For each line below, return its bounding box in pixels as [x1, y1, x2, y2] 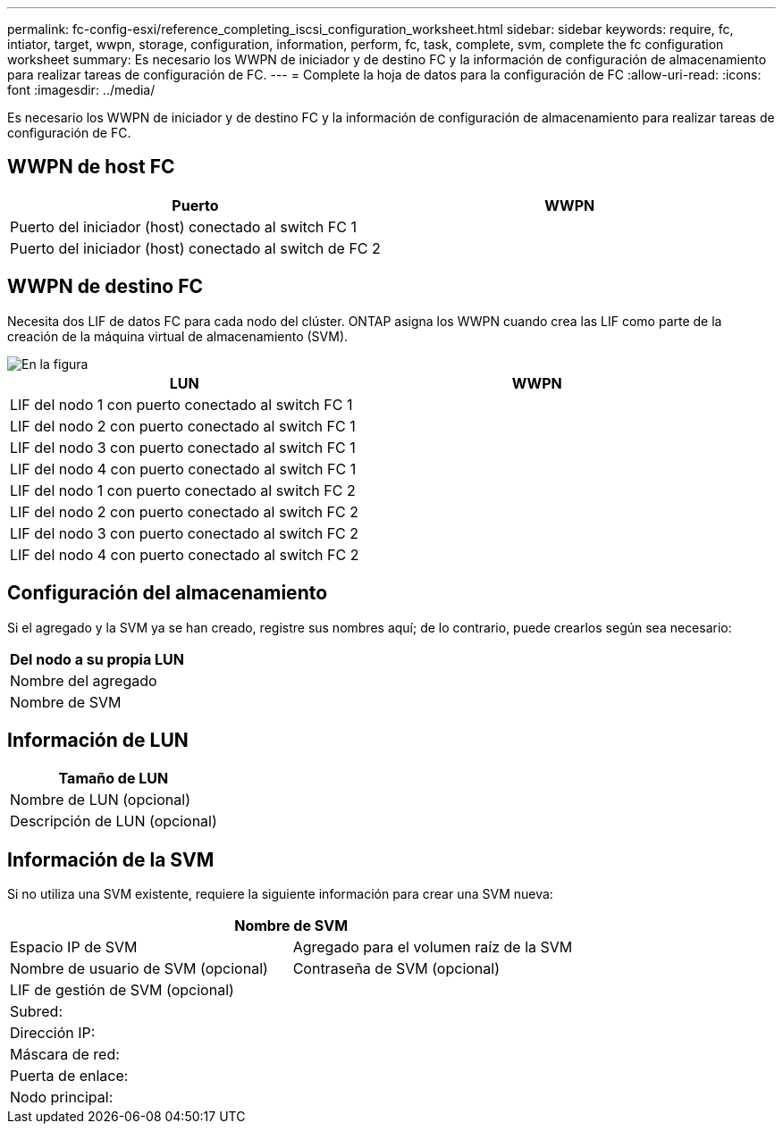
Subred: [10, 1002, 63, 1021]
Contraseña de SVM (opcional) [292, 959, 501, 978]
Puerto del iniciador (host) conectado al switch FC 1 [10, 217, 357, 236]
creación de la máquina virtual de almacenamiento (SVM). [7, 328, 349, 344]
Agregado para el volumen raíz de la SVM [292, 938, 573, 957]
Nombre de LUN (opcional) [10, 791, 190, 809]
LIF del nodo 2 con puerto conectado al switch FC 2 [10, 502, 358, 521]
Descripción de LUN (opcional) [10, 812, 217, 831]
